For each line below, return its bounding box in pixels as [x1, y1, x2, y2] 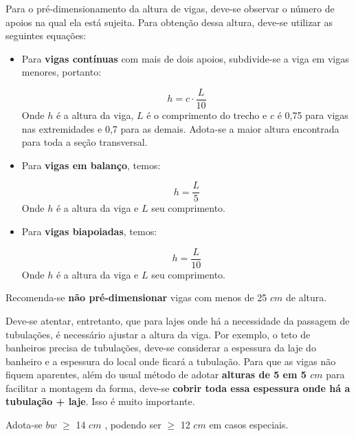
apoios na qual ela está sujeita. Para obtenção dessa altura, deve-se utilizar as [5, 14, 333, 29]
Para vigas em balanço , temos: [21, 157, 161, 172]
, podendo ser [104, 417, 162, 432]
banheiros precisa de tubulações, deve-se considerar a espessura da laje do [5, 340, 316, 355]
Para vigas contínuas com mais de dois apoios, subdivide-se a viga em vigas [21, 51, 349, 65]
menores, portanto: [21, 65, 102, 79]
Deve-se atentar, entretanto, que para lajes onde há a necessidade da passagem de [5, 313, 350, 327]
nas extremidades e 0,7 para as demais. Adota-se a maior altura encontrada [21, 121, 340, 135]
